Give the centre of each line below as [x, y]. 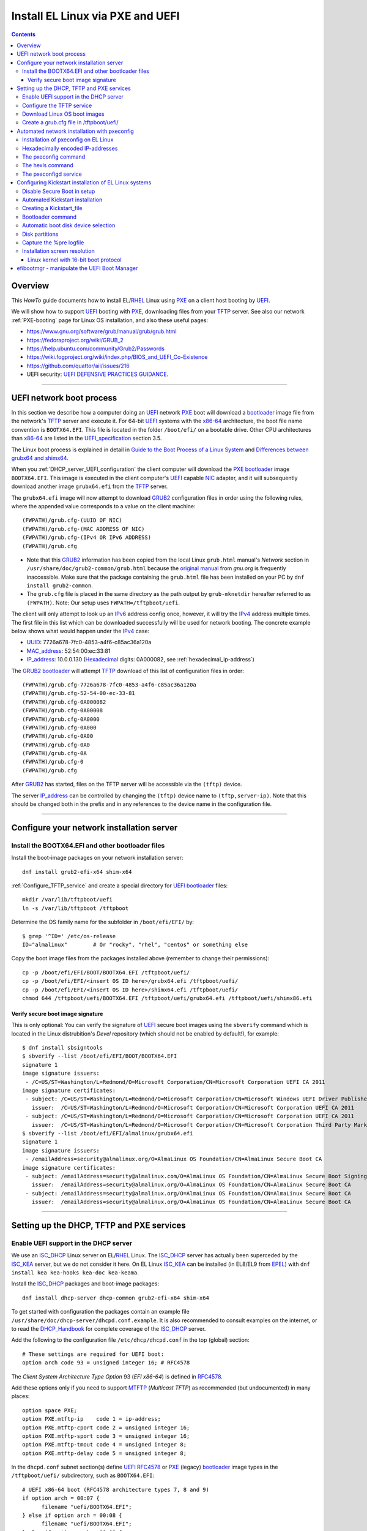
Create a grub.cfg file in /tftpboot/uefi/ [70, 122]
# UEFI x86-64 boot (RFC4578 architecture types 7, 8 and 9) [116, 1489]
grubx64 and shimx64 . [40, 458]
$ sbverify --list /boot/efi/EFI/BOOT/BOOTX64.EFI [100, 1056]
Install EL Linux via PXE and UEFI [95, 16]
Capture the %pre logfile [53, 243]
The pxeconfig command [54, 157]
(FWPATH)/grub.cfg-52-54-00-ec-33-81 [79, 693]
